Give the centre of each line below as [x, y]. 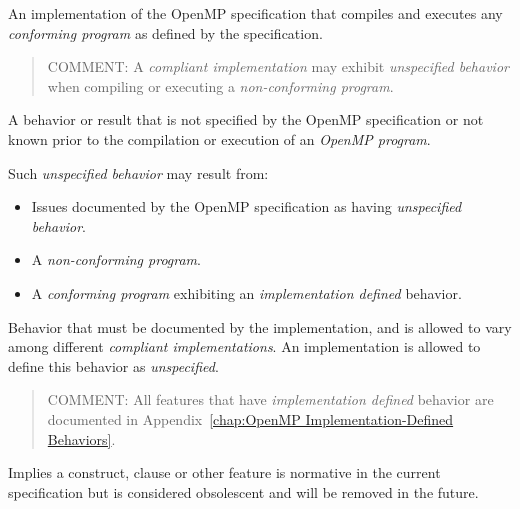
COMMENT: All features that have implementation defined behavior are [270, 399]
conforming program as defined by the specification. [165, 32]
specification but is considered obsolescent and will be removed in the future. [243, 491]
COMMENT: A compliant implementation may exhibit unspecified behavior [278, 66]
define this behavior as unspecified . [113, 365]
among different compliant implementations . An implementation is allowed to [244, 346]
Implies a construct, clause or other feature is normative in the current [224, 472]
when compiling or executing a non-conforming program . [220, 85]
